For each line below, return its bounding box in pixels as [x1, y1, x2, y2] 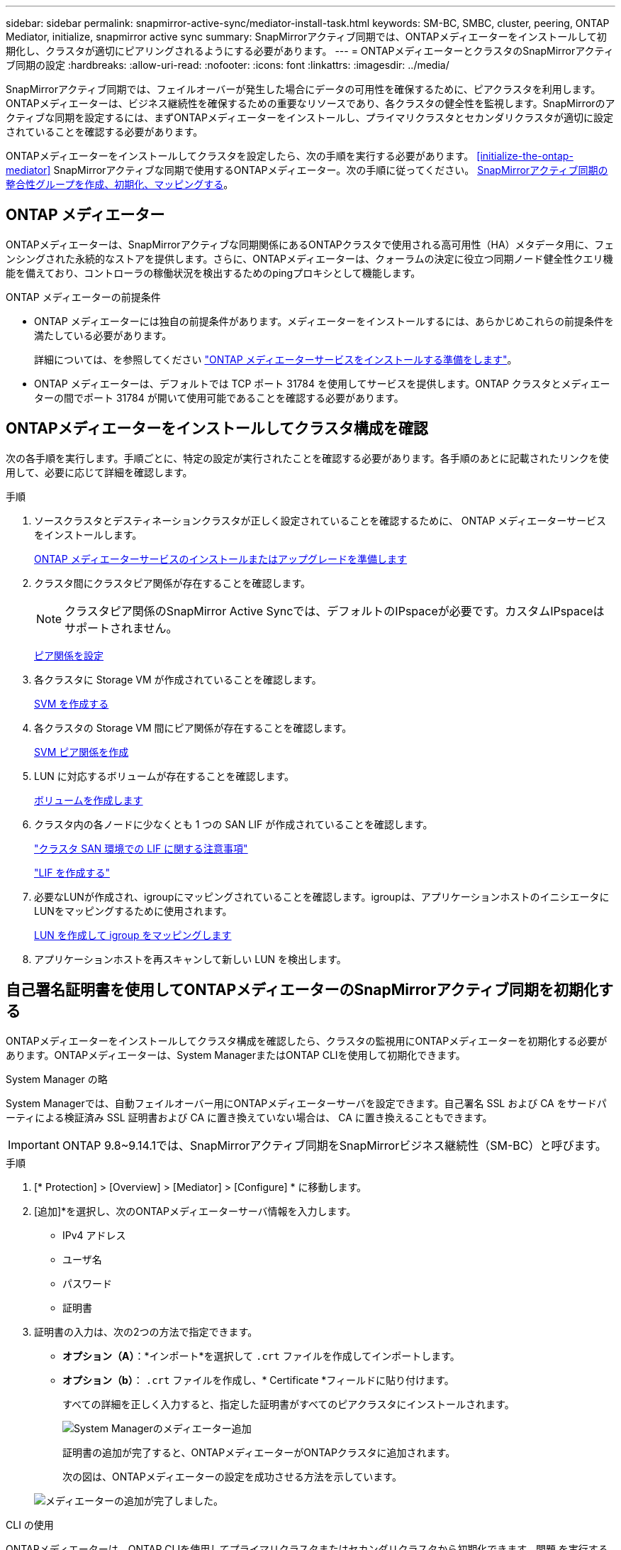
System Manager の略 [6, 1072, 108, 1085]
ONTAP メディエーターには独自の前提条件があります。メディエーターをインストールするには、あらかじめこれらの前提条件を [34, 314, 614, 327]
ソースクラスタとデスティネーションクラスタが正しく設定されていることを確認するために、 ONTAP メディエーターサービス [34, 514, 607, 527]
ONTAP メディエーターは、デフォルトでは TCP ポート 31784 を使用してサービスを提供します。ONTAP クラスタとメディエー [34, 377, 610, 390]
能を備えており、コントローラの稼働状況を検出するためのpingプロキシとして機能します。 [6, 266, 421, 279]
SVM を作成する [34, 697, 109, 710]
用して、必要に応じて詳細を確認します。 [6, 466, 193, 478]
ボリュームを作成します [34, 793, 143, 806]
